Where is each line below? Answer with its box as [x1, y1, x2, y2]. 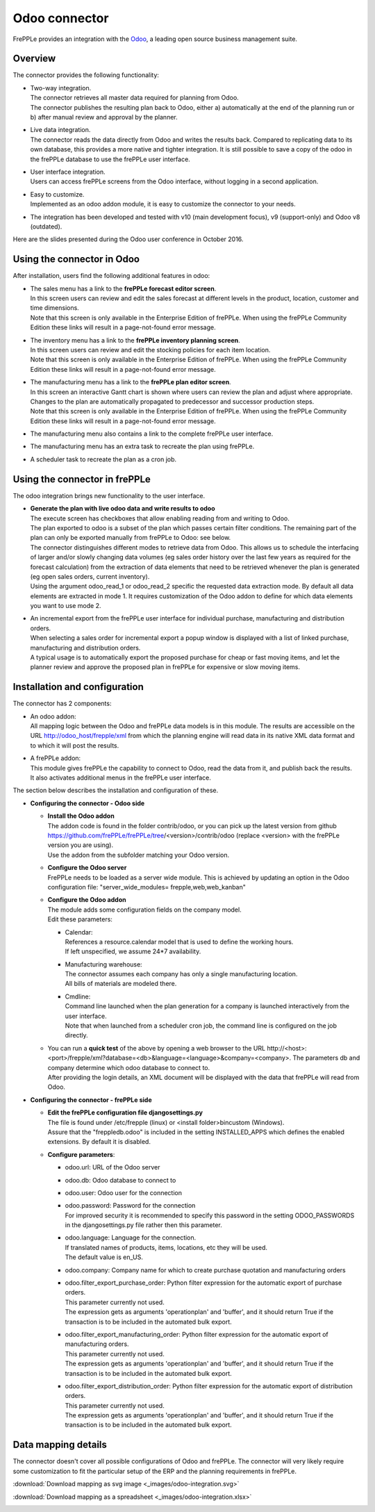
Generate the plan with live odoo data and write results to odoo [30, 504, 215, 513]
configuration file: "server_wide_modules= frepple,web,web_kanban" [47, 882, 247, 891]
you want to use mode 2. [30, 602, 101, 610]
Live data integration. [30, 126, 91, 134]
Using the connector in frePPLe [12, 473, 151, 485]
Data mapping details [12, 1439, 108, 1451]
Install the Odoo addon [47, 812, 115, 820]
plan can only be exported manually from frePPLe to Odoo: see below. [30, 534, 231, 542]
